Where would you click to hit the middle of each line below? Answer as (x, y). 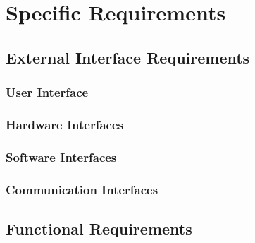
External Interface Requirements (128, 57)
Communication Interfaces (82, 189)
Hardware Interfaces (64, 124)
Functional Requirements (99, 228)
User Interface (47, 92)
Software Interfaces (61, 156)
